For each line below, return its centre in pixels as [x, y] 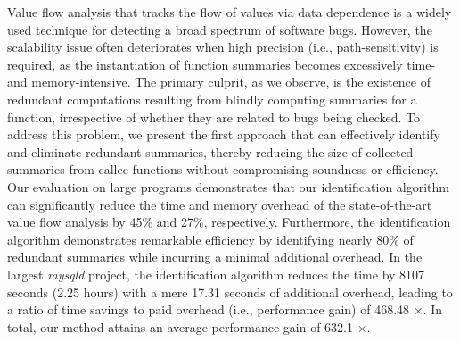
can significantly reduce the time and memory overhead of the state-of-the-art [220, 204]
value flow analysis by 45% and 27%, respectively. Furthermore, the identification [229, 222]
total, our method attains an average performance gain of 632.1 [180, 326]
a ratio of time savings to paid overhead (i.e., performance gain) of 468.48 [209, 309]
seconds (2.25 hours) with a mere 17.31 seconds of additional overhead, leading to [230, 292]
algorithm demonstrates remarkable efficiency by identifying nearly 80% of [210, 239]
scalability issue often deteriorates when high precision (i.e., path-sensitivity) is [223, 47]
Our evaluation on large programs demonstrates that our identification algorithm [228, 186]
